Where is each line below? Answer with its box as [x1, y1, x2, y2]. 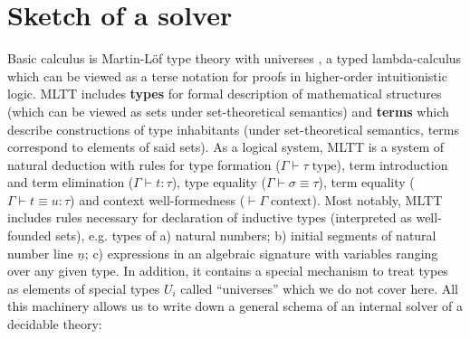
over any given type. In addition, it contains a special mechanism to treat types [7, 261, 448, 280]
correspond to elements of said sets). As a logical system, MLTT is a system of [7, 137, 445, 156]
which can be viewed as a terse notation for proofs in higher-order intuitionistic [7, 66, 447, 85]
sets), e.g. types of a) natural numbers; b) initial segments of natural [55, 226, 436, 245]
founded [7, 226, 52, 245]
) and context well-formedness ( [70, 190, 245, 209]
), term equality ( [318, 173, 415, 192]
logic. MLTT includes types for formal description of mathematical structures [7, 84, 442, 103]
